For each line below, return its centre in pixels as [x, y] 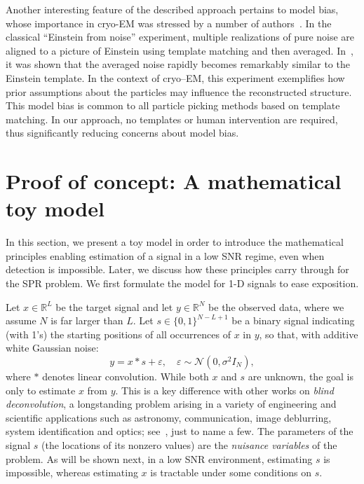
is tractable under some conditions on [231, 472]
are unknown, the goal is [301, 376]
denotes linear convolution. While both [126, 376]
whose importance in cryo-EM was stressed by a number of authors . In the [169, 23]
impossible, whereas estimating [72, 472]
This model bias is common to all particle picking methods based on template [173, 105]
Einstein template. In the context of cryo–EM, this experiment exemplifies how [175, 77]
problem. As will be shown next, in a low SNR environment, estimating [159, 458]
